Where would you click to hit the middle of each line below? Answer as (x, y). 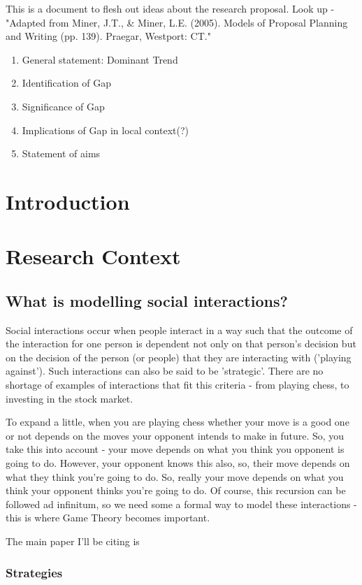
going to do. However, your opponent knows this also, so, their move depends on (178, 463)
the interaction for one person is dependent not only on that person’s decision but (181, 344)
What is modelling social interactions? (147, 300)
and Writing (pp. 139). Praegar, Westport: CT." (108, 36)
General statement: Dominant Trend (100, 59)
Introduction (68, 201)
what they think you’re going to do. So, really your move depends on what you (175, 476)
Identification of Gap (67, 83)
